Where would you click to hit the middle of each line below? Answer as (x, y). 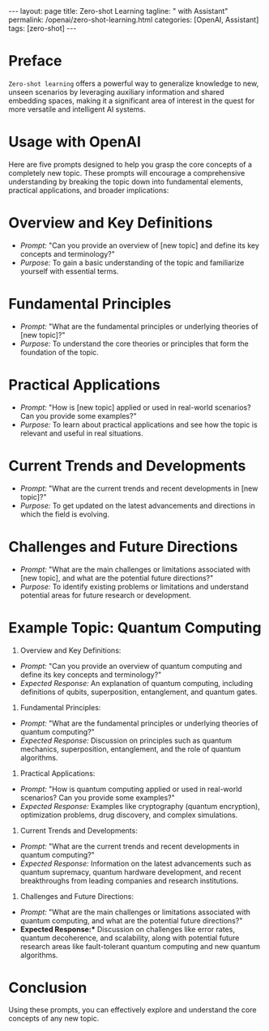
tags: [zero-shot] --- (43, 28)
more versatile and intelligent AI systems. (77, 109)
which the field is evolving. (64, 514)
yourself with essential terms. (69, 271)
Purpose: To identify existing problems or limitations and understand (134, 586)
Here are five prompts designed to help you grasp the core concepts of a (130, 164)
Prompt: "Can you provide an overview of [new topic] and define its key (139, 245)
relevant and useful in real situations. (81, 433)
